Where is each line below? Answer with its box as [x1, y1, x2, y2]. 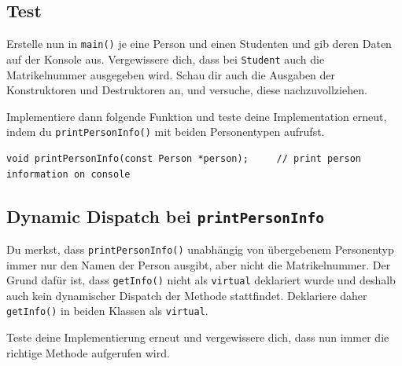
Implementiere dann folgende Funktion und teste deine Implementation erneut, [6, 108, 387, 124]
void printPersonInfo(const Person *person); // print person [6, 152, 362, 164]
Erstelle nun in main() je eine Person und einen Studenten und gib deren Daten [6, 35, 392, 52]
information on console [6, 168, 131, 180]
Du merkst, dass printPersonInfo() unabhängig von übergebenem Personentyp [6, 240, 394, 257]
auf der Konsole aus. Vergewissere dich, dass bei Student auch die [6, 50, 325, 67]
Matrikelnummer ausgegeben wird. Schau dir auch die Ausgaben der [6, 66, 336, 82]
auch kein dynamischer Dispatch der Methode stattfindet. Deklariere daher [6, 287, 367, 303]
